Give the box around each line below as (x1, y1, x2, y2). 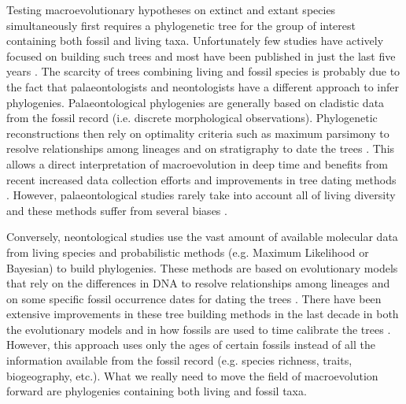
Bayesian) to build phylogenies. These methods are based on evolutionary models (6, 259, 398, 276)
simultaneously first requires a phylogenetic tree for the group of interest (6, 17, 356, 33)
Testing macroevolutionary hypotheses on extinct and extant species (6, 2, 336, 17)
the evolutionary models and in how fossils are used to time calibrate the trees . (6, 321, 391, 337)
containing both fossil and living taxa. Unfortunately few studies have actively (6, 32, 384, 49)
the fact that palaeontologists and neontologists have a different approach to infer (6, 78, 399, 95)
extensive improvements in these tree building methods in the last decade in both (6, 306, 399, 322)
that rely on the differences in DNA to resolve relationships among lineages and (6, 275, 390, 291)
